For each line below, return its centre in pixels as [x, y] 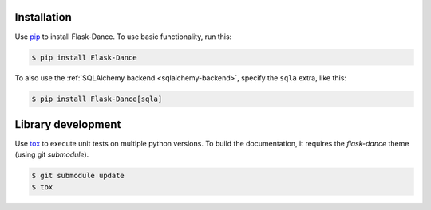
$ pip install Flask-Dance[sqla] [97, 99]
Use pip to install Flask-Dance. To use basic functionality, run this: [123, 37]
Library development [68, 124]
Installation [43, 17]
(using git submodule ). [52, 154]
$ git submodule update [78, 176]
